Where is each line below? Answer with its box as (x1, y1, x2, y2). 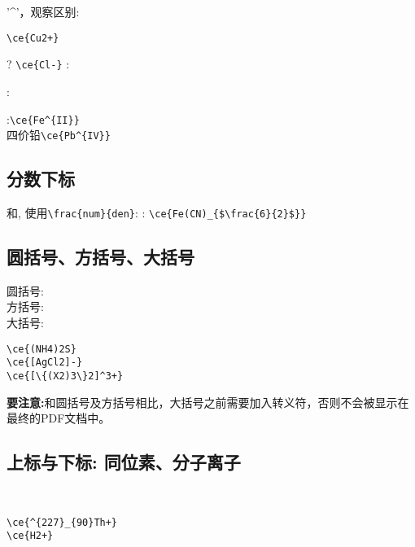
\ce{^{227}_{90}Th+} (7, 516, 118, 528)
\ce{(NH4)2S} (7, 343, 76, 355)
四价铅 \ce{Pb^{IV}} (7, 126, 111, 143)
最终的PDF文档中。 (7, 409, 111, 427)
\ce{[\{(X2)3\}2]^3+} (7, 370, 124, 382)
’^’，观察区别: (7, 3, 80, 20)
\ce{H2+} (7, 530, 54, 542)
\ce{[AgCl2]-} (7, 357, 83, 369)
